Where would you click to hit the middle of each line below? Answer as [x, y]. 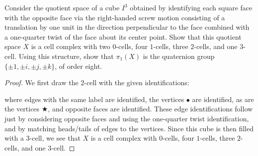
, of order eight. [79, 66]
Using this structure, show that [66, 56]
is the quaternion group [179, 56]
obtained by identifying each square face [191, 7]
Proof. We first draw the [42, 82]
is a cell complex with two [71, 46]
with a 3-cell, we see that [43, 138]
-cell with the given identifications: [137, 82]
